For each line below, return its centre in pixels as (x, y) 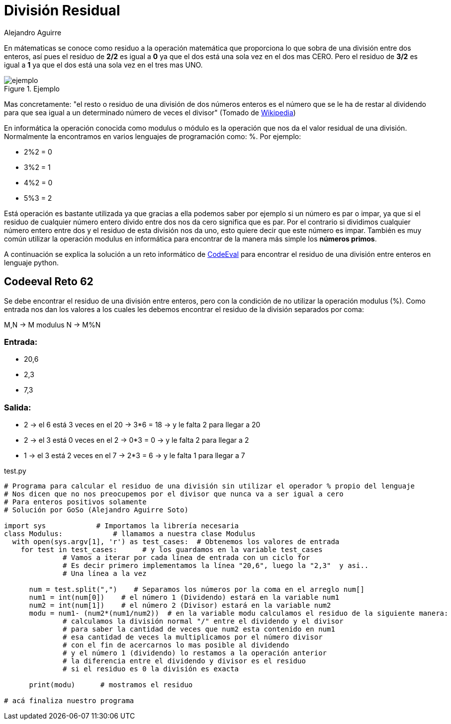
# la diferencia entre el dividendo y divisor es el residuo (184, 661)
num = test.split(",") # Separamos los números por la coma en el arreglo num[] (197, 590)
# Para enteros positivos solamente (75, 502)
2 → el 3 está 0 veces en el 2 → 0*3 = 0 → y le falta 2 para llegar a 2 (136, 440)
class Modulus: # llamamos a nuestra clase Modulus (130, 534)
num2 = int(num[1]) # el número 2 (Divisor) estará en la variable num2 (180, 605)
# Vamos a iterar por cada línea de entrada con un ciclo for (186, 558)
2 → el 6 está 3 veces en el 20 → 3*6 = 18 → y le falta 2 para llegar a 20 (142, 425)
